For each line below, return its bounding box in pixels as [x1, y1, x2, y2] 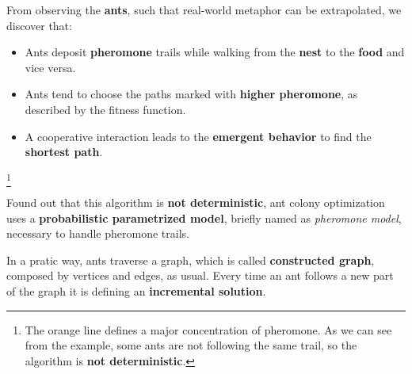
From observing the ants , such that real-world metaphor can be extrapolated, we [6, 2, 402, 17]
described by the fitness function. [25, 101, 186, 117]
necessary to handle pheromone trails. [6, 225, 189, 242]
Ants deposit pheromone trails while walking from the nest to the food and [25, 44, 405, 60]
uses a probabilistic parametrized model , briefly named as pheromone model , [6, 209, 402, 226]
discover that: [6, 17, 72, 33]
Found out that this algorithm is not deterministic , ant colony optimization [6, 194, 385, 211]
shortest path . [25, 143, 103, 160]
